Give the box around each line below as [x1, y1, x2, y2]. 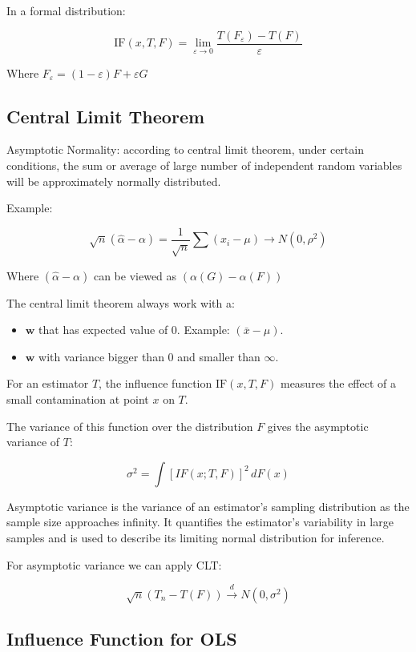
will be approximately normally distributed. [6, 172, 221, 189]
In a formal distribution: [6, 2, 126, 18]
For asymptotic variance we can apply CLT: [6, 556, 222, 573]
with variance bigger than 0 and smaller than [38, 348, 261, 364]
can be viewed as [93, 267, 177, 284]
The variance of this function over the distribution [6, 417, 253, 434]
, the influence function [99, 375, 212, 392]
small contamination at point [6, 391, 149, 408]
